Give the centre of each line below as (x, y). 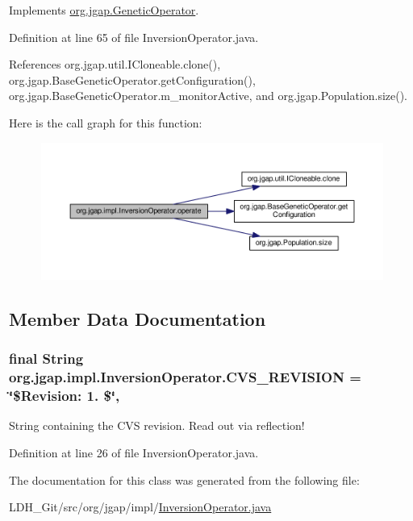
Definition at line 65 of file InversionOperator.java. (134, 37)
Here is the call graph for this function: (106, 122)
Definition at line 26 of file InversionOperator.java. (134, 453)
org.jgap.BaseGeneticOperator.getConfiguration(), (132, 79)
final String (46, 358)
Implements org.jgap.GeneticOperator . (104, 10)
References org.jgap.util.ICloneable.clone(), (115, 64)
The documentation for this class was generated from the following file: (184, 479)
